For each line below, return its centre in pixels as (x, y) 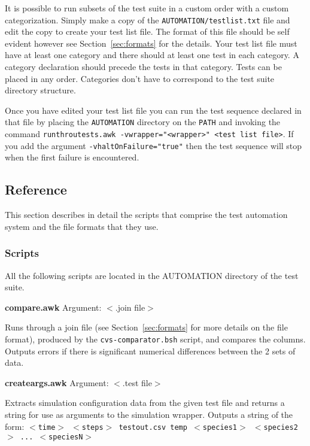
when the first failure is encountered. (72, 157)
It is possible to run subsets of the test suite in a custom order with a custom (147, 8)
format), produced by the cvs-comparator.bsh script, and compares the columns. (155, 339)
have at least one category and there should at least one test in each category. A (152, 55)
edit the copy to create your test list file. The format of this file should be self (147, 31)
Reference (36, 189)
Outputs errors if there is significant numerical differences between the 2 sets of (150, 351)
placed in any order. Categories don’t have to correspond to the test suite (140, 78)
